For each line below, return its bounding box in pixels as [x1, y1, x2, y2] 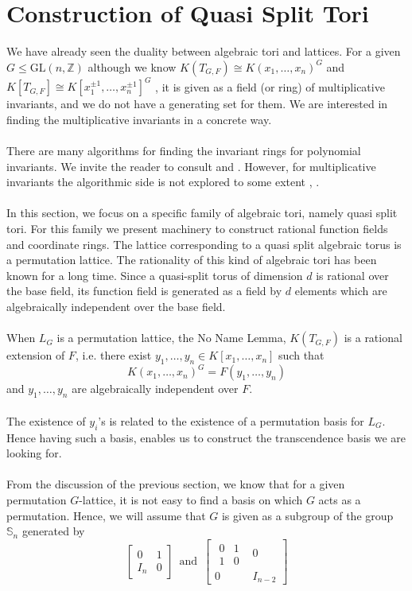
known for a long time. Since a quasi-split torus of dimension [6, 266, 303, 283]
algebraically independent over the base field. [6, 297, 226, 314]
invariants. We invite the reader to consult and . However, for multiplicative [6, 157, 376, 174]
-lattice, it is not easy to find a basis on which [79, 491, 303, 507]
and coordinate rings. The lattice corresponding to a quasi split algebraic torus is [6, 235, 402, 252]
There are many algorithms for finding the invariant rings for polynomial [6, 142, 361, 158]
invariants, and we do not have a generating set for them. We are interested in [6, 95, 388, 112]
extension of [6, 347, 65, 364]
